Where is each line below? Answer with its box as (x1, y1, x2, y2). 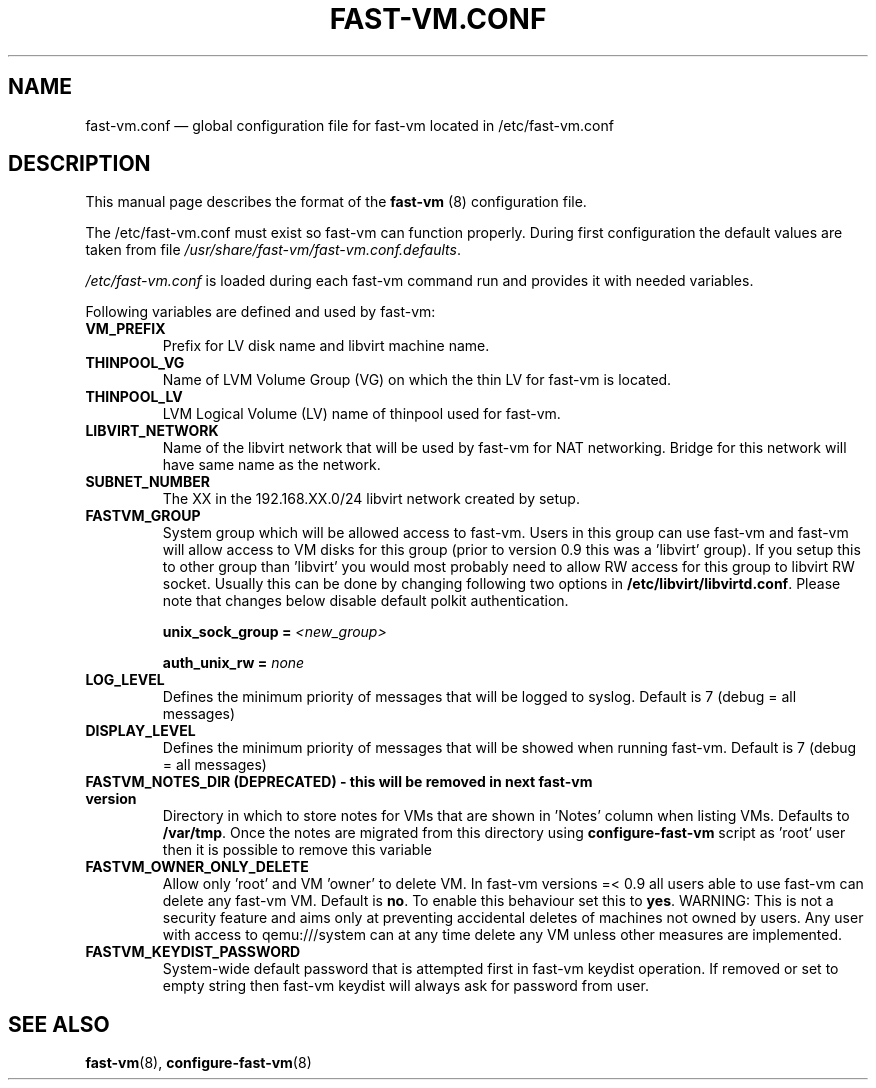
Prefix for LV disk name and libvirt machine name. (162, 337, 490, 355)
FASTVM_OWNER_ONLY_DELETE (85, 858, 309, 876)
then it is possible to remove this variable (162, 841, 432, 859)
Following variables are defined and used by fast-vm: (85, 303, 436, 321)
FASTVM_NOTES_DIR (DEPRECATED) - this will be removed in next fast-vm (85, 773, 593, 791)
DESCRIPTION (8, 151, 151, 177)
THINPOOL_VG (85, 354, 185, 372)
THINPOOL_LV (85, 388, 183, 406)
